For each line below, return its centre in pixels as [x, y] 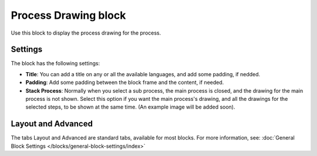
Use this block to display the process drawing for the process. [86, 33]
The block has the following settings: [55, 63]
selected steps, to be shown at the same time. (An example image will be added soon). [130, 107]
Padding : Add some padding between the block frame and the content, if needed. [125, 83]
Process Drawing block [68, 15]
